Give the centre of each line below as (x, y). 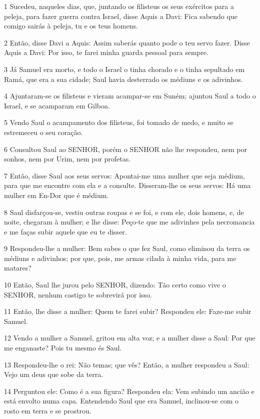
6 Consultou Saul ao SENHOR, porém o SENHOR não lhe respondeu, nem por (126, 149)
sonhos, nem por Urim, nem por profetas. (67, 159)
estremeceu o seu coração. (43, 132)
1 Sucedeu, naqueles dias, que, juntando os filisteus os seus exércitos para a (119, 6)
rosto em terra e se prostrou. (48, 410)
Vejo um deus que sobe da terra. (54, 374)
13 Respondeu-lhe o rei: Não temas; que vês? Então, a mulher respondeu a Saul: (127, 364)
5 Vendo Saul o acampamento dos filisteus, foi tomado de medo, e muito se (119, 122)
